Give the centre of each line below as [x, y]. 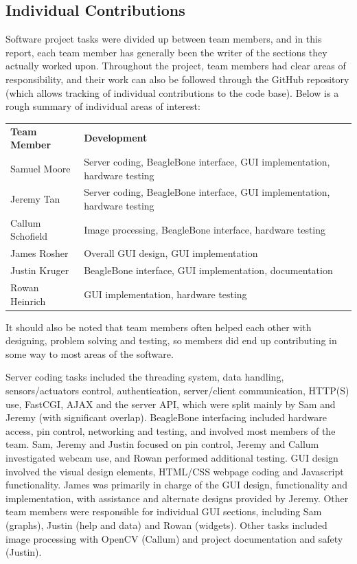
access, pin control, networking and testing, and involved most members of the [171, 430]
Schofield [29, 236]
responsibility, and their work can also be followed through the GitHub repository [177, 79]
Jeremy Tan [35, 199]
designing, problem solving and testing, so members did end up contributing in [171, 340]
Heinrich [28, 301]
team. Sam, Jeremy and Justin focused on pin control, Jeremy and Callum [162, 444]
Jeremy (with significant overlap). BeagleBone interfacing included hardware [166, 417]
